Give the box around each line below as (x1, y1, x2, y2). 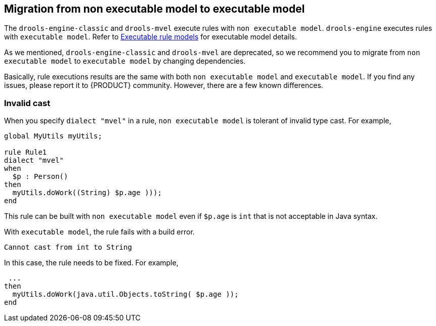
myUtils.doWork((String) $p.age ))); (12, 189, 162, 197)
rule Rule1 (4, 148, 47, 157)
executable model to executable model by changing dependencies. (4, 57, 246, 66)
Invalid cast (4, 98, 51, 108)
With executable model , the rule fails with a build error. (4, 227, 195, 237)
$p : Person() (12, 172, 68, 181)
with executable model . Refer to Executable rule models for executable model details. (4, 32, 297, 41)
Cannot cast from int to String (4, 243, 132, 252)
